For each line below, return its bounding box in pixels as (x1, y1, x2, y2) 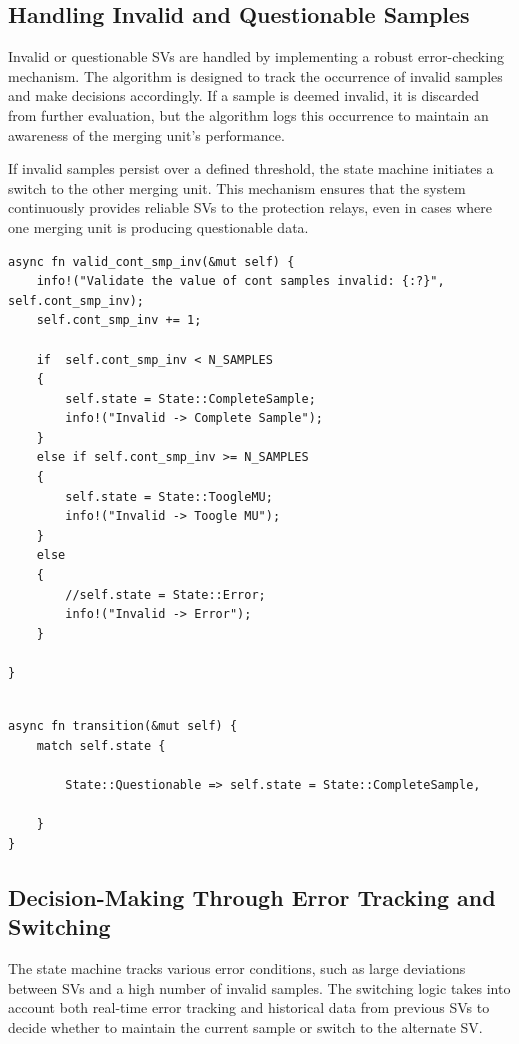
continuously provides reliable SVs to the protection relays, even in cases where (8, 197, 493, 218)
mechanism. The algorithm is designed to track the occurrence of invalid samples (8, 65, 503, 86)
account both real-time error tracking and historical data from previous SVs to (8, 997, 490, 1018)
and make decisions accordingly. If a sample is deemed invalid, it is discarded (8, 85, 480, 106)
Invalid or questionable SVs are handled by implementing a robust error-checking (8, 46, 504, 67)
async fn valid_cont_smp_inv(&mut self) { (8, 254, 295, 269)
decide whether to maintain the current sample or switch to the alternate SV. (8, 1016, 483, 1037)
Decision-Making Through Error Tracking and (8, 881, 496, 912)
